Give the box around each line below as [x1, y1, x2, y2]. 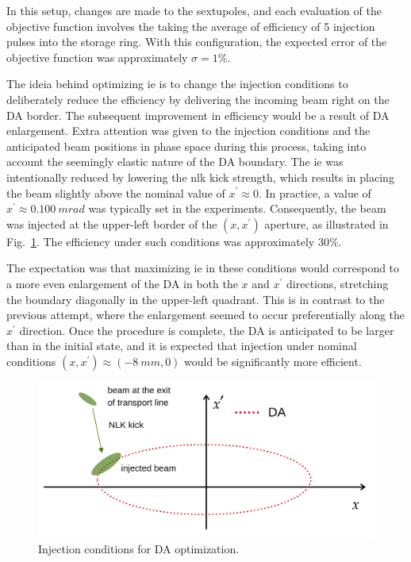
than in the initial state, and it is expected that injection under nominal [6, 337, 357, 354]
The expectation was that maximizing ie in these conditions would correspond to [6, 260, 400, 276]
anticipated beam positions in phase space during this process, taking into [6, 137, 367, 154]
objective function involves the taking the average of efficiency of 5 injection [6, 17, 375, 34]
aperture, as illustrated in [264, 215, 389, 232]
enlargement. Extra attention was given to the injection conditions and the [6, 122, 371, 139]
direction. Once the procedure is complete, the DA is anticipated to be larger [19, 321, 394, 338]
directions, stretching [286, 275, 389, 291]
